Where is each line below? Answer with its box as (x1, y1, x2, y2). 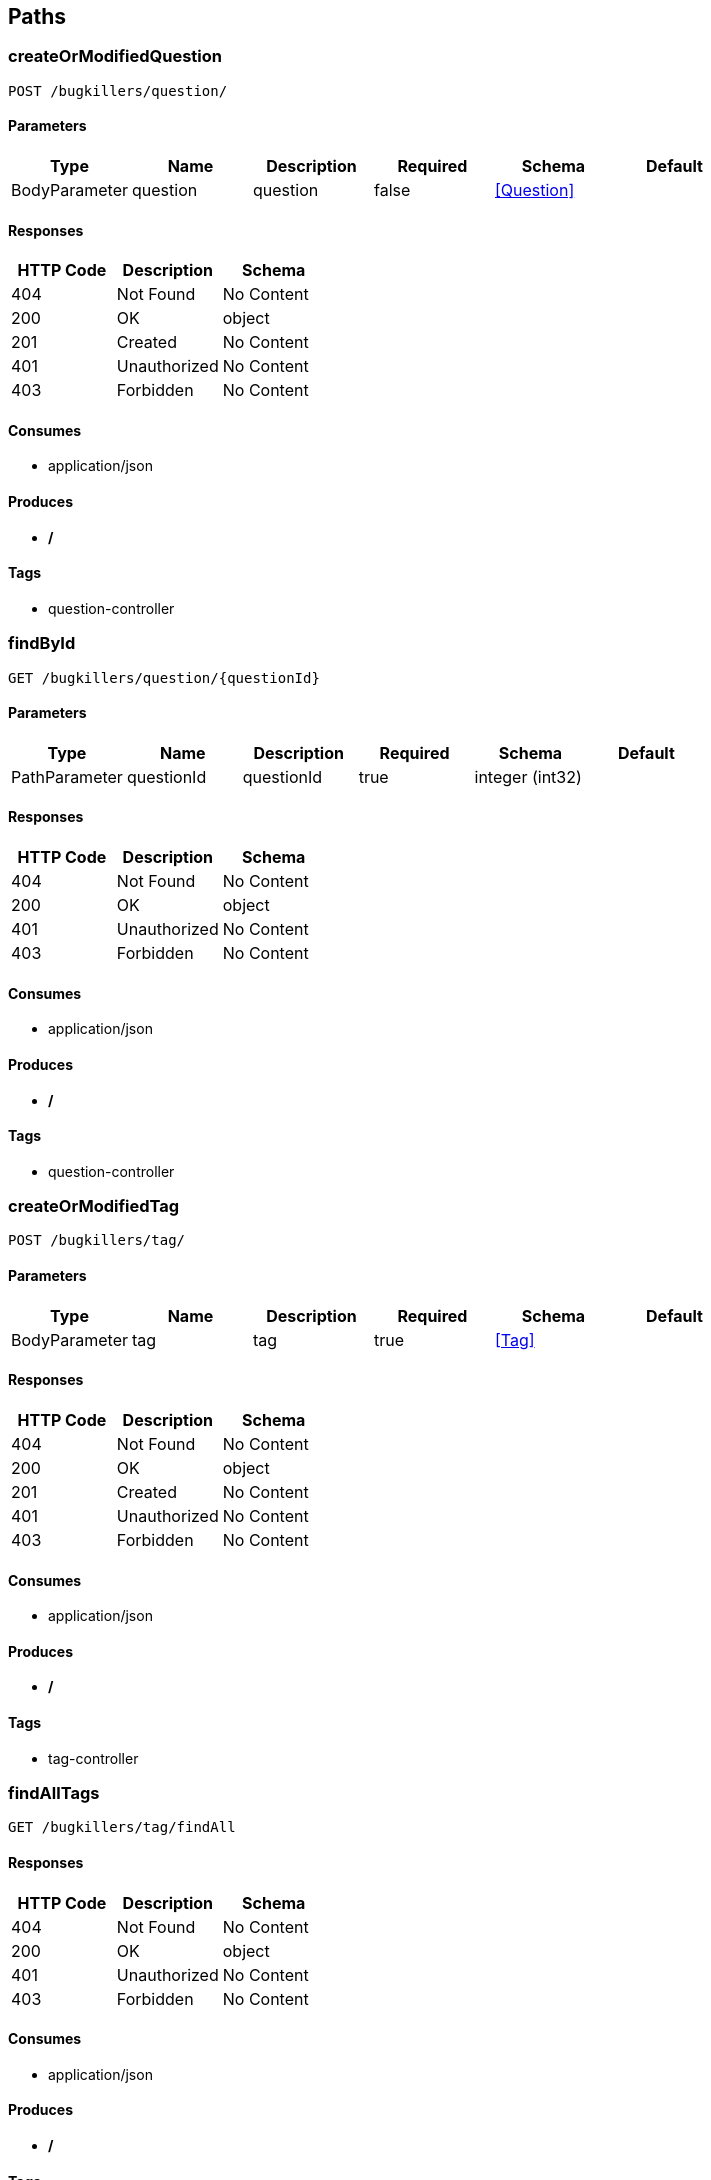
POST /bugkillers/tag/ (8, 1232, 186, 1249)
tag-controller (48, 1749, 139, 1767)
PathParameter (11, 766, 123, 787)
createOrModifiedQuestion (8, 46, 222, 67)
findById (8, 633, 76, 654)
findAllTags (8, 1782, 100, 1803)
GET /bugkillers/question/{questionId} (8, 669, 320, 686)
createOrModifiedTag (8, 1196, 180, 1217)
